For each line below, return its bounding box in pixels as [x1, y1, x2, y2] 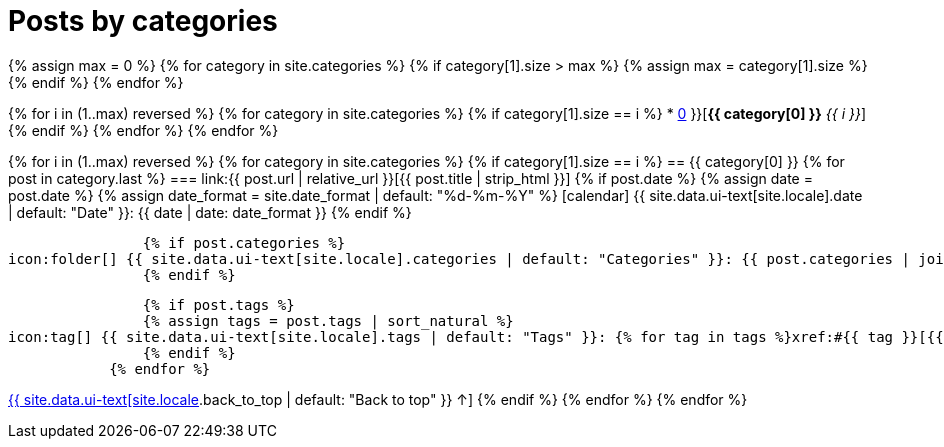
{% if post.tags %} [142, 296, 295, 313]
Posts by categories [8, 4, 278, 38]
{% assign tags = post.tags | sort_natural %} [142, 312, 514, 329]
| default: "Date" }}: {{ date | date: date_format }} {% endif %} [8, 203, 412, 221]
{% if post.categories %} [142, 234, 346, 251]
